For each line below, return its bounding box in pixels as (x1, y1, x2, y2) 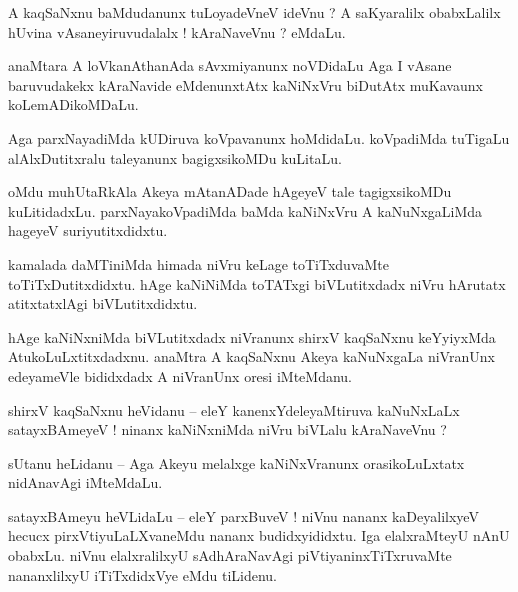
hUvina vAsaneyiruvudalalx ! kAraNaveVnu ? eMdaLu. (8, 21, 346, 42)
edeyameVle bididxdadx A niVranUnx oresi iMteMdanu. (8, 365, 352, 386)
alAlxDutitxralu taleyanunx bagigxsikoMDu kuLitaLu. (8, 147, 342, 168)
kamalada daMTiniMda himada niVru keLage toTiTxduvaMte (8, 253, 390, 274)
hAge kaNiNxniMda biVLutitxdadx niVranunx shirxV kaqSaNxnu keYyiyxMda (8, 326, 496, 347)
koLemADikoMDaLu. (8, 94, 139, 115)
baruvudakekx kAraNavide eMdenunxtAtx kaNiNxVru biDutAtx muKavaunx (8, 74, 483, 95)
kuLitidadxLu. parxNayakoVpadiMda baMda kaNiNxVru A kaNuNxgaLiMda (8, 200, 483, 221)
